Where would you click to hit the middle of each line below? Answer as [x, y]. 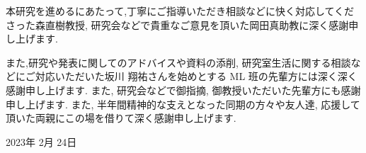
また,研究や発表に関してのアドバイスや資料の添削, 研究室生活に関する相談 [178, 62]
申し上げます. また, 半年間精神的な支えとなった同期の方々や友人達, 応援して [183, 104]
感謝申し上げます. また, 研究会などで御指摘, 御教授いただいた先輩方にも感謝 [183, 90]
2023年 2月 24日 [41, 141]
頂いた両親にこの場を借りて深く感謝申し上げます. [121, 118]
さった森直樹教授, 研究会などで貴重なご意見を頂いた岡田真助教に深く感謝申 [182, 24]
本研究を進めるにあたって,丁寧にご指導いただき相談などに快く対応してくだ [180, 11]
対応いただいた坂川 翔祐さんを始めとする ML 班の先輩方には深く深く [196, 76]
